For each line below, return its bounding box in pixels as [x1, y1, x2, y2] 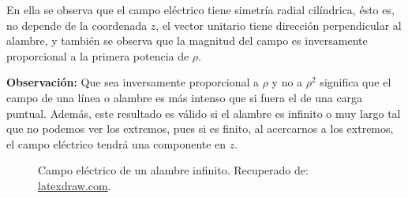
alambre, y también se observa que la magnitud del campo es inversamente [6, 32, 368, 49]
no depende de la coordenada [6, 16, 148, 33]
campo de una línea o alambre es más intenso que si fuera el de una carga [6, 89, 363, 105]
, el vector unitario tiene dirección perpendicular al [155, 16, 402, 33]
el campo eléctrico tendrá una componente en [6, 135, 226, 152]
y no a [271, 74, 303, 90]
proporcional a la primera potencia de [6, 47, 189, 64]
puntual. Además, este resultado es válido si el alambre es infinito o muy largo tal [6, 104, 401, 121]
